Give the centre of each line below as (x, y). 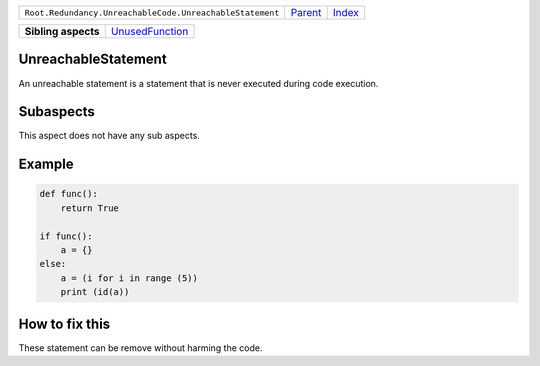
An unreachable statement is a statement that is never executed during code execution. (198, 83)
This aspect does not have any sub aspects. (109, 136)
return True (90, 208)
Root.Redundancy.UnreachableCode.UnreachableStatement (152, 12)
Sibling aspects (62, 31)
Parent (306, 12)
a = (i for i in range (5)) (129, 278)
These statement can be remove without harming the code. (140, 347)
